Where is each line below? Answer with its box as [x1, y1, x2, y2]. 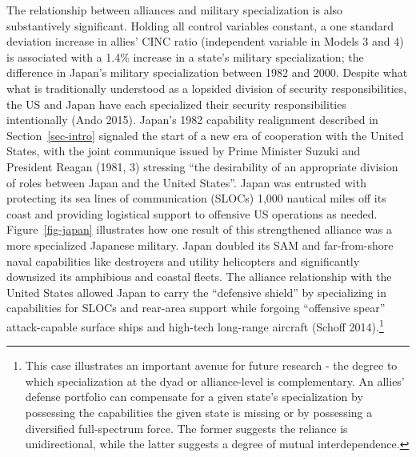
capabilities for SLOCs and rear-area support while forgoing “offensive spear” [6, 299, 386, 316]
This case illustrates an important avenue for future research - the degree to [25, 357, 398, 374]
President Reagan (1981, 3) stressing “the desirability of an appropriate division [6, 158, 398, 174]
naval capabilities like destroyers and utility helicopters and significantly [6, 252, 360, 269]
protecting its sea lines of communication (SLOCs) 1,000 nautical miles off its [6, 190, 386, 206]
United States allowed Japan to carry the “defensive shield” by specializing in [6, 283, 387, 300]
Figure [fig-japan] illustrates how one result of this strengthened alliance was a [6, 221, 392, 238]
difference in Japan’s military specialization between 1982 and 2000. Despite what [6, 64, 408, 81]
